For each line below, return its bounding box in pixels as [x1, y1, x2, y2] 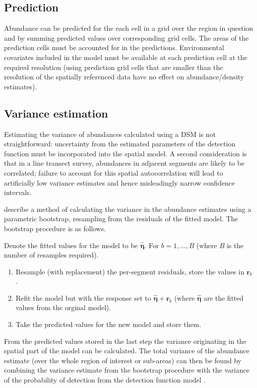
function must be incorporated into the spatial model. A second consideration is [4, 148, 247, 158]
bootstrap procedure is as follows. [4, 223, 106, 233]
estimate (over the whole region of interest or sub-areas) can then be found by [4, 355, 242, 365]
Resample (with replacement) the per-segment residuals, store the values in [15, 266, 245, 276]
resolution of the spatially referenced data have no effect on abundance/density [4, 71, 244, 82]
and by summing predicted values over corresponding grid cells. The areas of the [4, 32, 249, 43]
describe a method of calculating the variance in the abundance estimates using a [4, 203, 252, 214]
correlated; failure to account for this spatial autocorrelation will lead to [4, 167, 223, 178]
